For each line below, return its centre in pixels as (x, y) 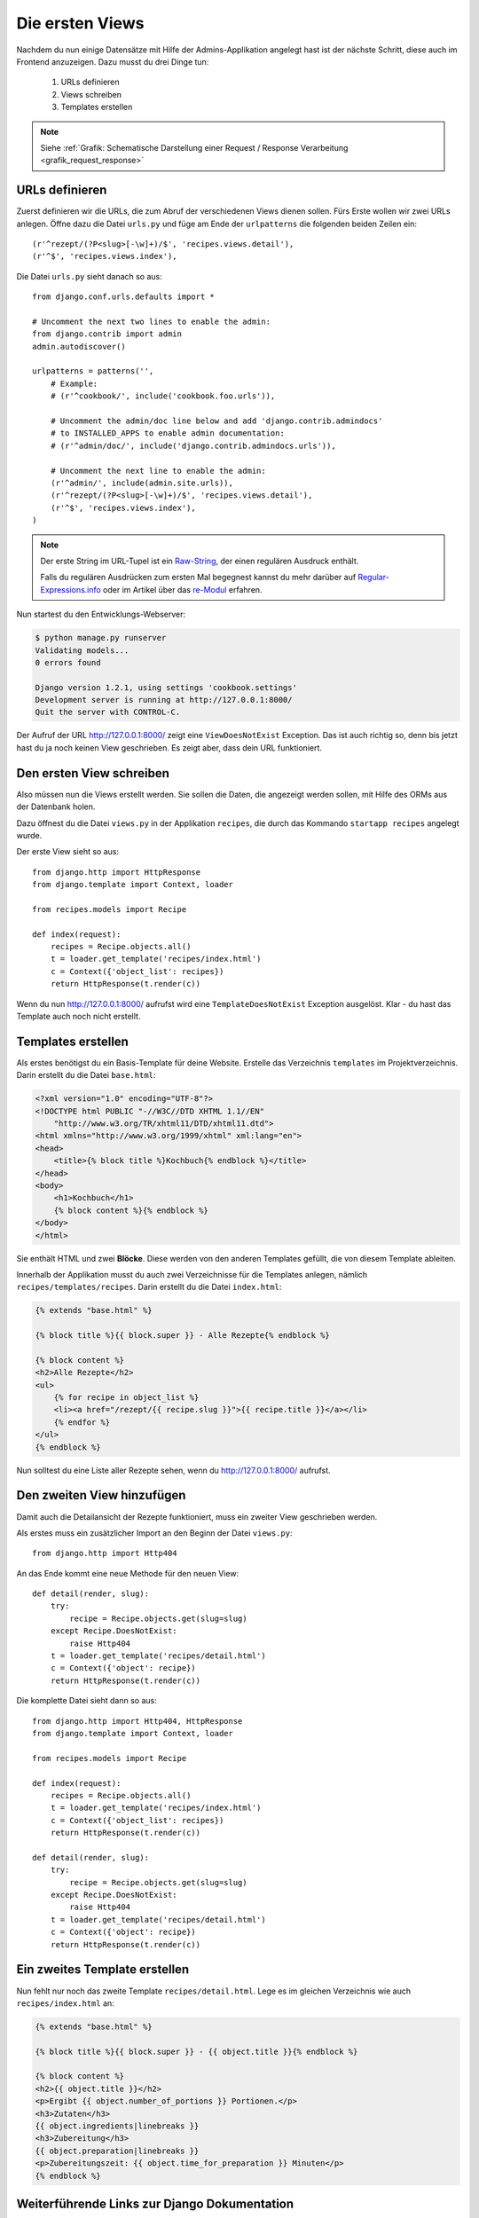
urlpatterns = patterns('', (93, 371)
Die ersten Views (80, 23)
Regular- (373, 578)
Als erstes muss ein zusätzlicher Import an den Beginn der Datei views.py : (154, 1533)
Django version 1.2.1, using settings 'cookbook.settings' (166, 687)
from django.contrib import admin (107, 334)
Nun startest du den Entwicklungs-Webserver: (101, 614)
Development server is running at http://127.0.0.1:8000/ (164, 700)
